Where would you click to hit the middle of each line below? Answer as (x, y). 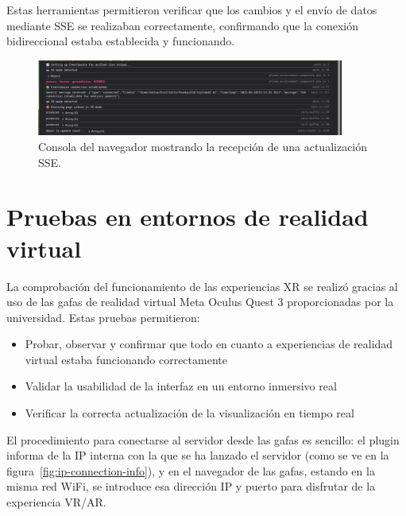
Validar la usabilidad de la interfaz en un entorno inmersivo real (181, 386)
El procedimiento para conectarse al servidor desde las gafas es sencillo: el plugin (203, 439)
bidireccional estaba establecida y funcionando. (121, 41)
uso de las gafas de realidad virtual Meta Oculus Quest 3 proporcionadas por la (200, 302)
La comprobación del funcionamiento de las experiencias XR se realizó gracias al (202, 286)
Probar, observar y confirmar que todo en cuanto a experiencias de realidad (209, 344)
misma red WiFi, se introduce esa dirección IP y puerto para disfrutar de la (191, 486)
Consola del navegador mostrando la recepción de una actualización (203, 147)
